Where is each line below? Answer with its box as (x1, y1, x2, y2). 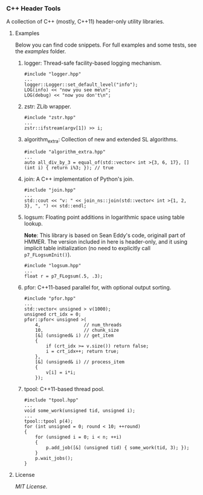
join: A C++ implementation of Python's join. (24, 175, 134, 183)
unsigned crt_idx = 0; (24, 311, 82, 318)
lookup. (24, 220, 43, 227)
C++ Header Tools (6, 4, 61, 13)
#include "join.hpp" (24, 187, 76, 193)
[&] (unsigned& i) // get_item (35, 332, 114, 339)
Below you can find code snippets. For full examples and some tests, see (14, 41, 197, 49)
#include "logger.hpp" (24, 71, 82, 77)
